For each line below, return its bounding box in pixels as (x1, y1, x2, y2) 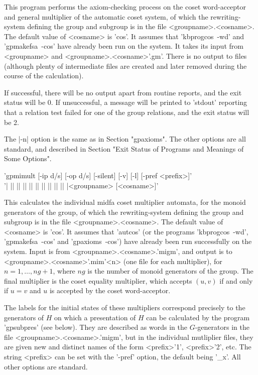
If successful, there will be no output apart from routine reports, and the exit (4, 87, 242, 97)
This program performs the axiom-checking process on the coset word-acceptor (4, 2, 246, 12)
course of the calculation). (4, 70, 84, 81)
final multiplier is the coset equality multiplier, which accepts (4, 275, 192, 286)
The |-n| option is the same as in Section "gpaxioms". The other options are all (4, 134, 246, 144)
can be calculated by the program (146, 312, 250, 322)
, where (53, 266, 75, 276)
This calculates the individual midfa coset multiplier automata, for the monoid (4, 197, 246, 207)
